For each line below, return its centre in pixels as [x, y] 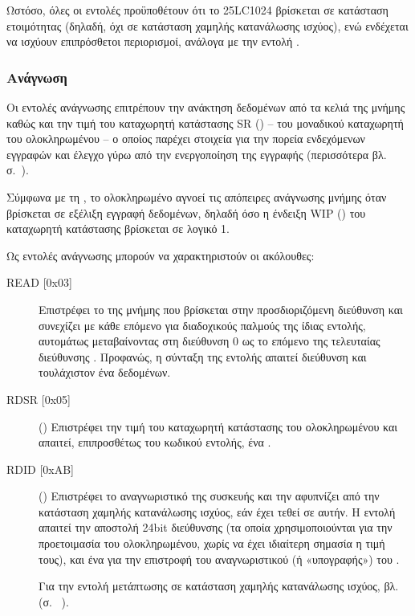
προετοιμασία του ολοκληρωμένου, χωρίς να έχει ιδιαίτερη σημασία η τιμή [212, 543]
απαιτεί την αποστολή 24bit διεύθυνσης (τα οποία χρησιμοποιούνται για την [216, 527]
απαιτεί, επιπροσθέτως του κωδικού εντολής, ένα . [155, 442]
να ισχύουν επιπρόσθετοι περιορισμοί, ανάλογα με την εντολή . [153, 41]
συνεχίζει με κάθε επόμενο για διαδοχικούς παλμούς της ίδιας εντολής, [202, 325]
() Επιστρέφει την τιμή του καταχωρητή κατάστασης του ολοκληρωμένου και [218, 426]
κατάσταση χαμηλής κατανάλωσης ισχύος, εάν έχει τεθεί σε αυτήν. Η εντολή [217, 511]
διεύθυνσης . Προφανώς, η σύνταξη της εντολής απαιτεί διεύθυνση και [203, 356]
